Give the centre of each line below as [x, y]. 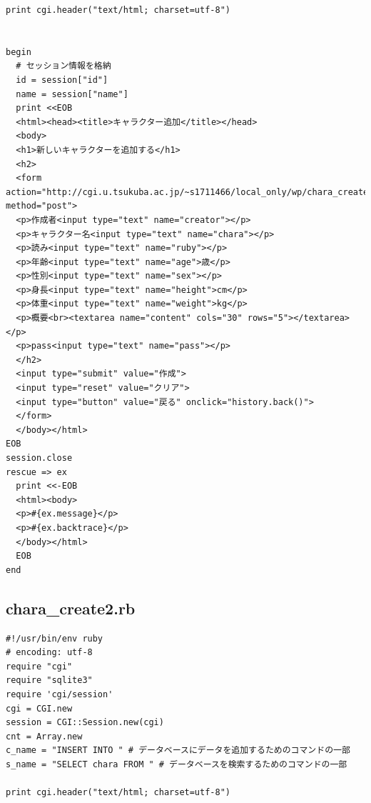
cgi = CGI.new [39, 708]
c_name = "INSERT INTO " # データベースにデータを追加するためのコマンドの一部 [178, 750]
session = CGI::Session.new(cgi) [85, 723]
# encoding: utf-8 [49, 653]
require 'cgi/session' [60, 694]
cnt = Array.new [44, 736]
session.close [39, 458]
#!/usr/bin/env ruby [55, 638]
